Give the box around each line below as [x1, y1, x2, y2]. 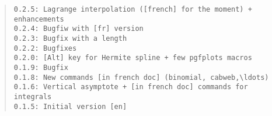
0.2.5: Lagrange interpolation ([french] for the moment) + [13, 5, 252, 13]
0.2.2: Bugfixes [13, 44, 77, 52]
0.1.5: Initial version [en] [13, 102, 127, 111]
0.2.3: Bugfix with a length [13, 34, 127, 43]
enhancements [13, 15, 64, 23]
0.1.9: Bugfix [13, 63, 68, 72]
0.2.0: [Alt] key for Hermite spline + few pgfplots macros [13, 54, 252, 62]
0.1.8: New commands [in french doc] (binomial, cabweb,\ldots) [13, 73, 269, 82]
